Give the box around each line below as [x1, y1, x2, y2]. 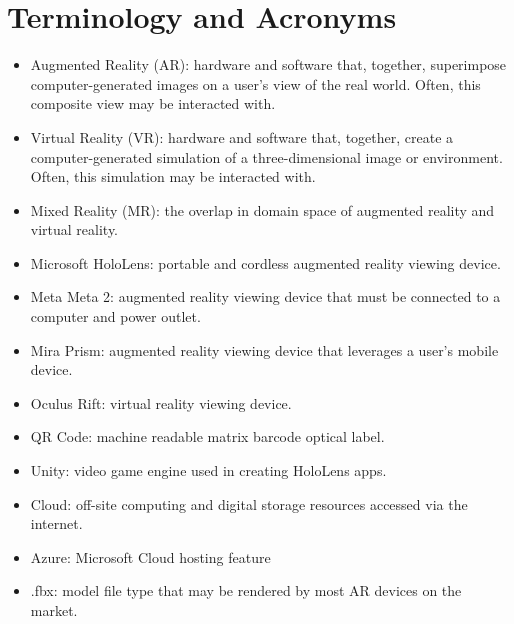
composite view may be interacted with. [30, 93, 276, 114]
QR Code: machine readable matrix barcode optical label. [30, 426, 385, 447]
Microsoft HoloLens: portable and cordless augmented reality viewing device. [30, 252, 501, 273]
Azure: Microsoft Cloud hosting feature [30, 546, 271, 567]
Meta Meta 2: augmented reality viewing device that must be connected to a [30, 286, 501, 307]
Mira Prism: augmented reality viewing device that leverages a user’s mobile [30, 339, 499, 360]
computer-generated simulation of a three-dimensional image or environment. [30, 146, 503, 167]
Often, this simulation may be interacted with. [30, 166, 316, 187]
